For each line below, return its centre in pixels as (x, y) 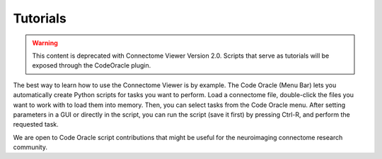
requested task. (36, 125)
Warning (45, 43)
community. (30, 147)
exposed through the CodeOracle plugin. (92, 65)
